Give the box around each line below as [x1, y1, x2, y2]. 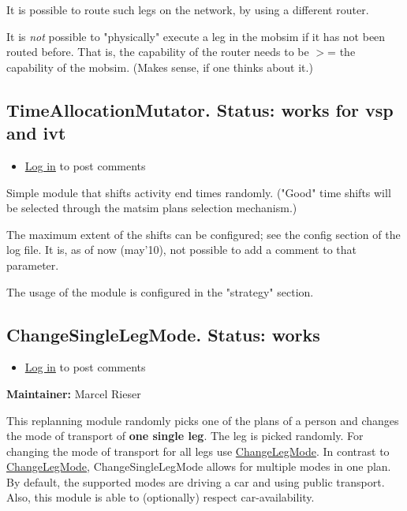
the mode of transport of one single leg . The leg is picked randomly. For [6, 427, 364, 444]
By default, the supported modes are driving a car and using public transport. [6, 473, 385, 490]
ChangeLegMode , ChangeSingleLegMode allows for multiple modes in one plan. [6, 458, 391, 475]
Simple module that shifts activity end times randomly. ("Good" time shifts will [6, 184, 391, 200]
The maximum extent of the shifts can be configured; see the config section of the [6, 226, 401, 242]
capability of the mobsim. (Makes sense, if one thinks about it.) [6, 58, 313, 75]
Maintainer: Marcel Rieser [6, 385, 141, 401]
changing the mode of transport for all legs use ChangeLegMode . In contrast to [6, 442, 390, 459]
